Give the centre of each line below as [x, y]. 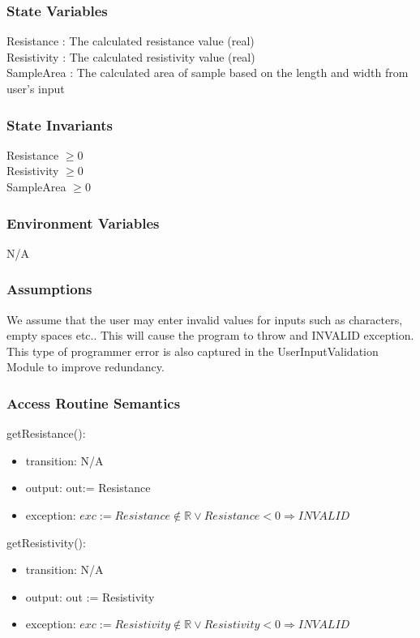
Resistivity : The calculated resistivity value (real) [131, 56]
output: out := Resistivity [90, 596]
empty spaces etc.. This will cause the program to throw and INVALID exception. [210, 335]
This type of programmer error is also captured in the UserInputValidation [193, 351]
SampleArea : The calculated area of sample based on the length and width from [208, 73]
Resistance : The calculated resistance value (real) [131, 41]
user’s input [36, 88]
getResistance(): [46, 433]
